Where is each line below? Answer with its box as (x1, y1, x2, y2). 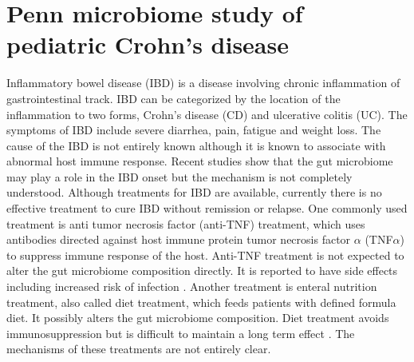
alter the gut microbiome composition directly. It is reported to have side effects (6, 262, 398, 279)
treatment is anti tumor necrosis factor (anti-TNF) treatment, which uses (6, 215, 365, 232)
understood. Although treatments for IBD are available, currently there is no (6, 184, 382, 201)
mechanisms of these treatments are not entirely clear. (6, 340, 271, 357)
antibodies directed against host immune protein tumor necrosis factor (6, 231, 351, 248)
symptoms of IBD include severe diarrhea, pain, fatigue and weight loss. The (6, 121, 381, 138)
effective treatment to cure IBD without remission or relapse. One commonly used (6, 200, 408, 217)
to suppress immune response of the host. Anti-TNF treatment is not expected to (6, 246, 404, 263)
